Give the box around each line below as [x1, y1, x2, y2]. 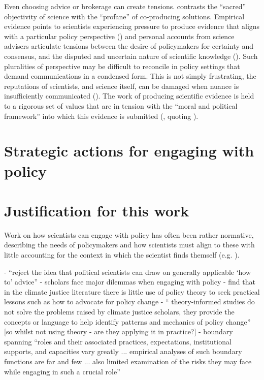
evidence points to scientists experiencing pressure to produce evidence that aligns [4, 21, 260, 31]
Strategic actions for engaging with [4, 140, 254, 161]
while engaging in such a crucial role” [4, 366, 120, 376]
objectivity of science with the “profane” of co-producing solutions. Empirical [4, 11, 245, 21]
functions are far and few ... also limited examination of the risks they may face [4, 356, 252, 366]
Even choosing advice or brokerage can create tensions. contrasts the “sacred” [4, 1, 246, 11]
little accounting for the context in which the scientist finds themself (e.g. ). [4, 249, 240, 260]
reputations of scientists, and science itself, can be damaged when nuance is [4, 80, 239, 91]
